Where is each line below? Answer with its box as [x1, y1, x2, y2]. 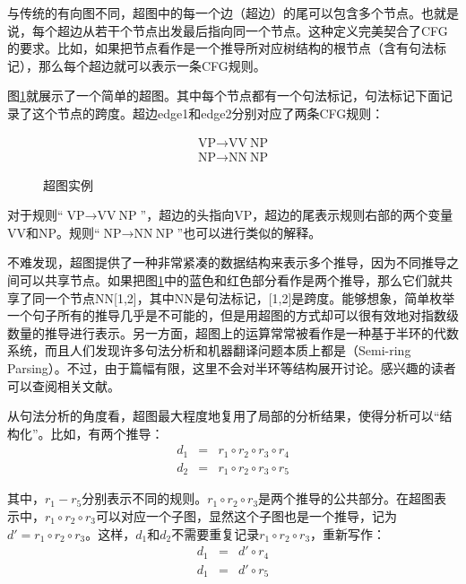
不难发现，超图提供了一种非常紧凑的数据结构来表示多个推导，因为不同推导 [7, 253, 446, 272]
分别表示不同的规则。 [82, 489, 208, 508]
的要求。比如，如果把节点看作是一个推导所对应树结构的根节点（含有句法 [7, 39, 434, 57]
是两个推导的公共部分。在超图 [258, 489, 435, 508]
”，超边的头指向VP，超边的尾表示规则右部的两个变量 [140, 205, 453, 224]
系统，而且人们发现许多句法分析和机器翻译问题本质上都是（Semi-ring [7, 341, 411, 360]
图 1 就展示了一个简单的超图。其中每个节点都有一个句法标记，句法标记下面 [7, 86, 440, 105]
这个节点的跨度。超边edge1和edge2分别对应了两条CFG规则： [31, 103, 384, 122]
